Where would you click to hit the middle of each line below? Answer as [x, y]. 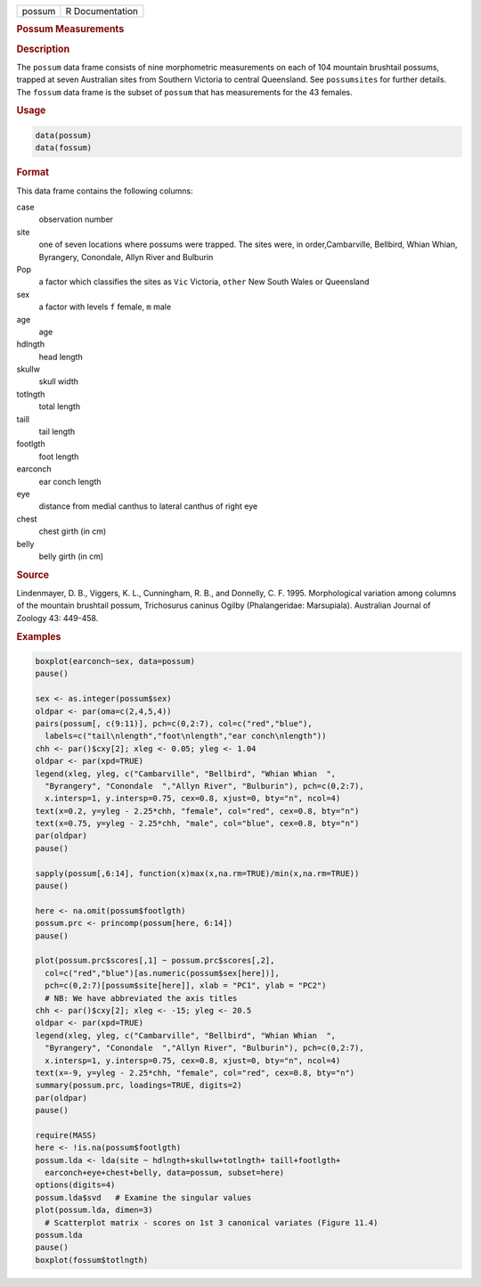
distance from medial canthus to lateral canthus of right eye [148, 506]
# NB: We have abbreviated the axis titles [141, 998]
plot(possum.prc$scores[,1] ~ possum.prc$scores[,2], [155, 961]
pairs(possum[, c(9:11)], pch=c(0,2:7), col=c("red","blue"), [174, 723]
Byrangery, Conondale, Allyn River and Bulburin [126, 257]
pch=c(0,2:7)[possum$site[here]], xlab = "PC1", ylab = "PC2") [186, 986]
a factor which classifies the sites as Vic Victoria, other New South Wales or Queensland [204, 282]
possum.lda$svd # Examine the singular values [143, 1197]
